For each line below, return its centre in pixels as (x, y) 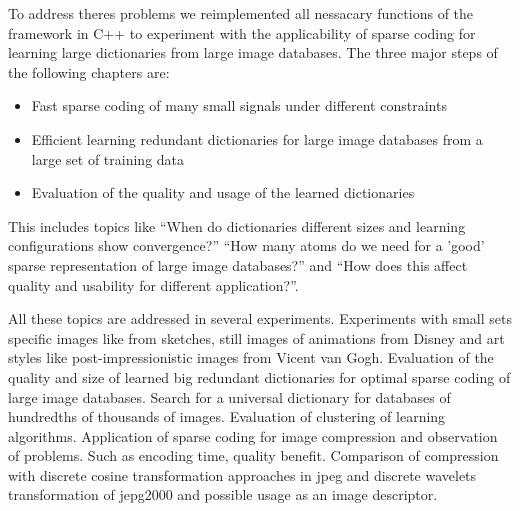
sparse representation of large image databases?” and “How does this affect (238, 264)
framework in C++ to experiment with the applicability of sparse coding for (242, 32)
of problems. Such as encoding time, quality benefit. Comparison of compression (253, 455)
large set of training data (108, 158)
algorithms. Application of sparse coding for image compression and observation (253, 435)
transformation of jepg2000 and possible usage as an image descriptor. (223, 494)
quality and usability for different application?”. (153, 284)
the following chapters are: (89, 71)
